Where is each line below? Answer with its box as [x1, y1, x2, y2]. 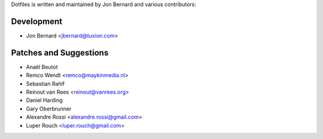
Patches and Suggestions [11, 48, 109, 58]
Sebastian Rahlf [26, 80, 65, 87]
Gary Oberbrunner [26, 105, 72, 112]
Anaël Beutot [26, 63, 58, 70]
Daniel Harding [26, 97, 63, 104]
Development [11, 16, 63, 26]
